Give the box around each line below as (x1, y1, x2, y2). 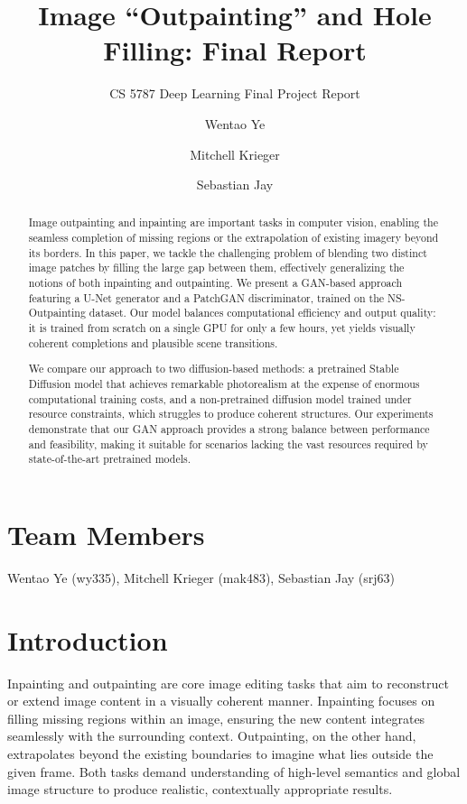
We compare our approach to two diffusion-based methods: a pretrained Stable (28, 361, 399, 376)
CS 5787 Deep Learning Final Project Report (109, 84, 360, 103)
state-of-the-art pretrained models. (28, 451, 191, 467)
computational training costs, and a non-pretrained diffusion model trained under (28, 391, 412, 406)
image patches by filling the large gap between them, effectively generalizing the (28, 260, 405, 275)
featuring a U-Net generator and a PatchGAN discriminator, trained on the (28, 290, 385, 305)
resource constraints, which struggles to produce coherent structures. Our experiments (28, 406, 434, 421)
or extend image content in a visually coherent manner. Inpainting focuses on (7, 691, 435, 710)
